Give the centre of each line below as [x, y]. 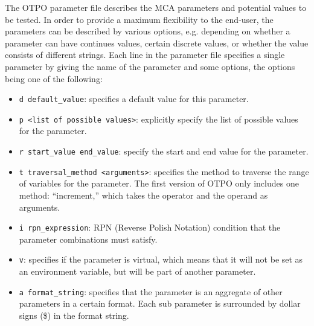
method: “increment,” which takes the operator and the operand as [143, 195]
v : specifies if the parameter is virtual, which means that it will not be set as [161, 259]
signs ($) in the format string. [74, 315]
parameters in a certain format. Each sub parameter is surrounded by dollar [160, 303]
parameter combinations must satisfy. [88, 239]
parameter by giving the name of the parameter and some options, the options [150, 66]
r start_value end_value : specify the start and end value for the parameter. [164, 151]
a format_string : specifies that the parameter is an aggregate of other [151, 291]
